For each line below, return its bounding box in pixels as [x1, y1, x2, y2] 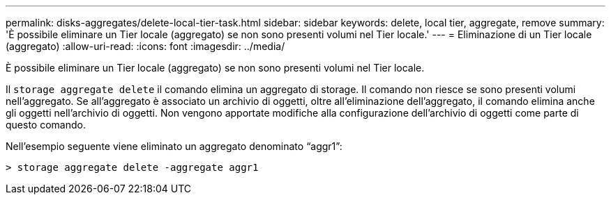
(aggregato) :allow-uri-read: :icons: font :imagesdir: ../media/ [6, 40, 285, 52]
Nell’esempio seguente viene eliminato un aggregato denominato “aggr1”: [6, 140, 342, 152]
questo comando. [6, 119, 86, 131]
